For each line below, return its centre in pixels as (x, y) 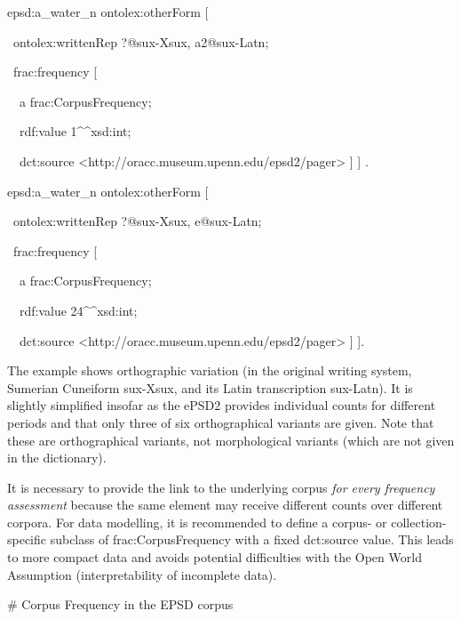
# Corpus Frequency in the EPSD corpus (120, 604)
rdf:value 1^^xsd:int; (75, 131)
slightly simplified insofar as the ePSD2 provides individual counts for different (222, 405)
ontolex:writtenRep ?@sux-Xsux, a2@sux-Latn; (141, 41)
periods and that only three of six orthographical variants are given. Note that (221, 422)
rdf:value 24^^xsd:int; (78, 310)
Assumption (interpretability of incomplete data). (142, 574)
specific (27, 539)
